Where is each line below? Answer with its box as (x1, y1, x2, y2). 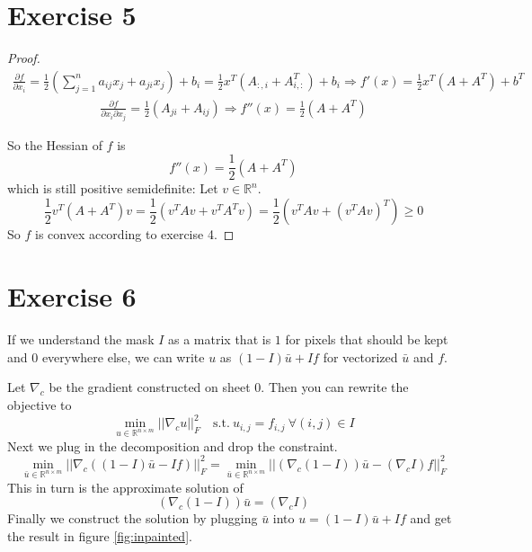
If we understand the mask (7, 330, 155, 349)
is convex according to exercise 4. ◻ (34, 225, 235, 244)
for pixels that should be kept (285, 330, 448, 349)
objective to (7, 395, 72, 414)
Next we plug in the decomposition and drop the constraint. (7, 436, 338, 455)
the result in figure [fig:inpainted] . (7, 526, 192, 545)
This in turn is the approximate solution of (7, 477, 244, 496)
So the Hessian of (7, 135, 102, 154)
